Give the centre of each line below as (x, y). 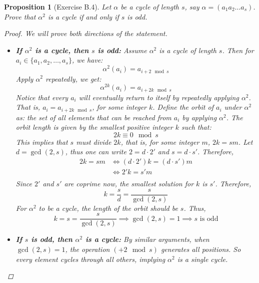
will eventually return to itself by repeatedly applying (159, 97)
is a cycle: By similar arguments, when (147, 239)
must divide (94, 141)
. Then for (238, 50)
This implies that (42, 141)
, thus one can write (96, 152)
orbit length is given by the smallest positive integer (94, 127)
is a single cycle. (202, 259)
